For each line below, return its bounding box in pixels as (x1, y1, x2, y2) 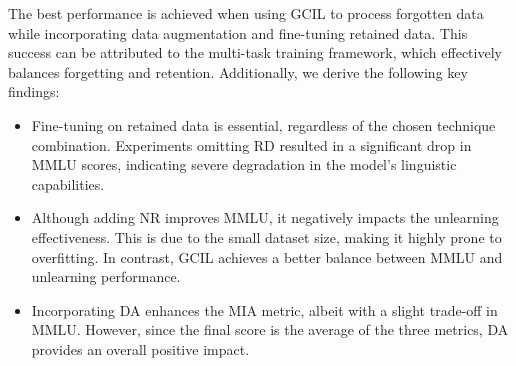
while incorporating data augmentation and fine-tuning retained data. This (8, 22, 468, 43)
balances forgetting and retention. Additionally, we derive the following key (8, 61, 468, 82)
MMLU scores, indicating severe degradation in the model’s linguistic (31, 154, 457, 175)
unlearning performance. (31, 266, 181, 287)
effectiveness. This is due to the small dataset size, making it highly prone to (31, 226, 502, 247)
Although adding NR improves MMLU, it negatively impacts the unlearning (31, 207, 499, 228)
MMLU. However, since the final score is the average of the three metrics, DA (31, 319, 509, 340)
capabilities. (31, 173, 105, 194)
